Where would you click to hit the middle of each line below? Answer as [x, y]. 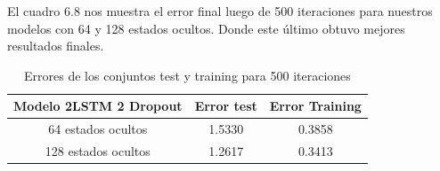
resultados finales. [56, 46]
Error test [226, 106]
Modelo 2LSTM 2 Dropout [98, 106]
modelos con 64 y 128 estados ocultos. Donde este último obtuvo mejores [206, 28]
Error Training [315, 106]
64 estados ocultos [98, 129]
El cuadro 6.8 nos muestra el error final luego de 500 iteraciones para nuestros [220, 11]
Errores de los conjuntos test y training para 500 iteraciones [187, 75]
